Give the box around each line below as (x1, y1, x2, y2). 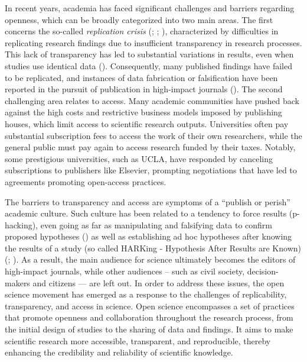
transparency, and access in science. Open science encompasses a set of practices (5, 299, 295, 312)
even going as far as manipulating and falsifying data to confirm (40, 218, 273, 231)
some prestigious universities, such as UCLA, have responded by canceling (5, 152, 273, 164)
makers (5, 276, 30, 289)
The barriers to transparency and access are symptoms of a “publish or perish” (5, 195, 290, 208)
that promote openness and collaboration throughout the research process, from (5, 311, 293, 324)
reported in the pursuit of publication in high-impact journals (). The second (5, 83, 283, 95)
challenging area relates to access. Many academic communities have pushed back (5, 94, 299, 106)
